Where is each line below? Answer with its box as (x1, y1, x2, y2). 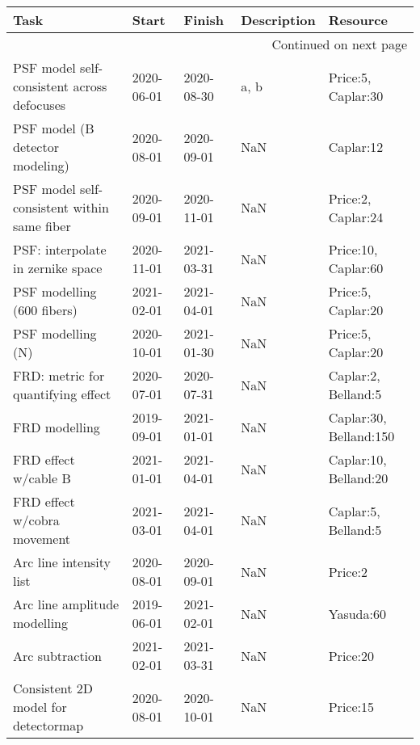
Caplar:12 (328, 137, 384, 156)
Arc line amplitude (13, 595, 120, 613)
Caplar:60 (328, 259, 384, 277)
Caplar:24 (328, 207, 384, 226)
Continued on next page (271, 35, 407, 53)
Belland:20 (328, 469, 388, 487)
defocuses (13, 95, 66, 114)
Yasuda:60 (328, 604, 386, 623)
